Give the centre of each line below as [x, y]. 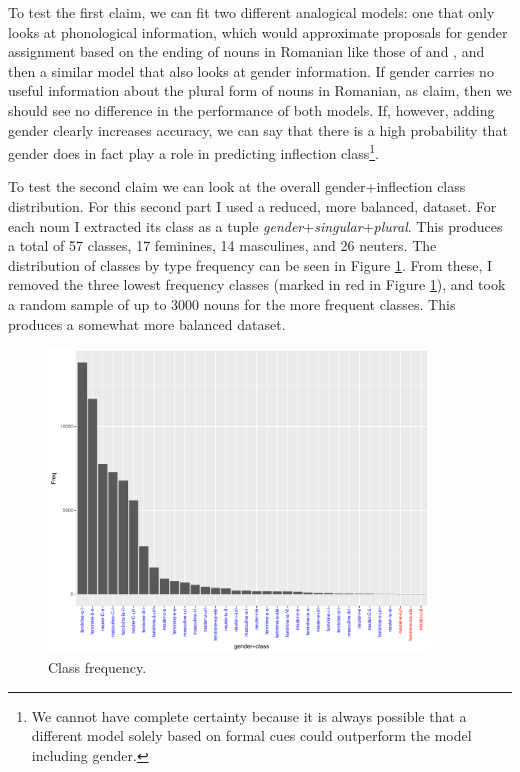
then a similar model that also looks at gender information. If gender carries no [251, 70]
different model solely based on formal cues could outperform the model [251, 735]
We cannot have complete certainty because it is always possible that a [249, 715]
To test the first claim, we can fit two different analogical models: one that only [251, 12]
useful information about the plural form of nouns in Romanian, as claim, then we [260, 90]
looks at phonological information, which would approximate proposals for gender [258, 31]
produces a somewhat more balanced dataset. [147, 323]
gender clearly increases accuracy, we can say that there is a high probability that [258, 129]
